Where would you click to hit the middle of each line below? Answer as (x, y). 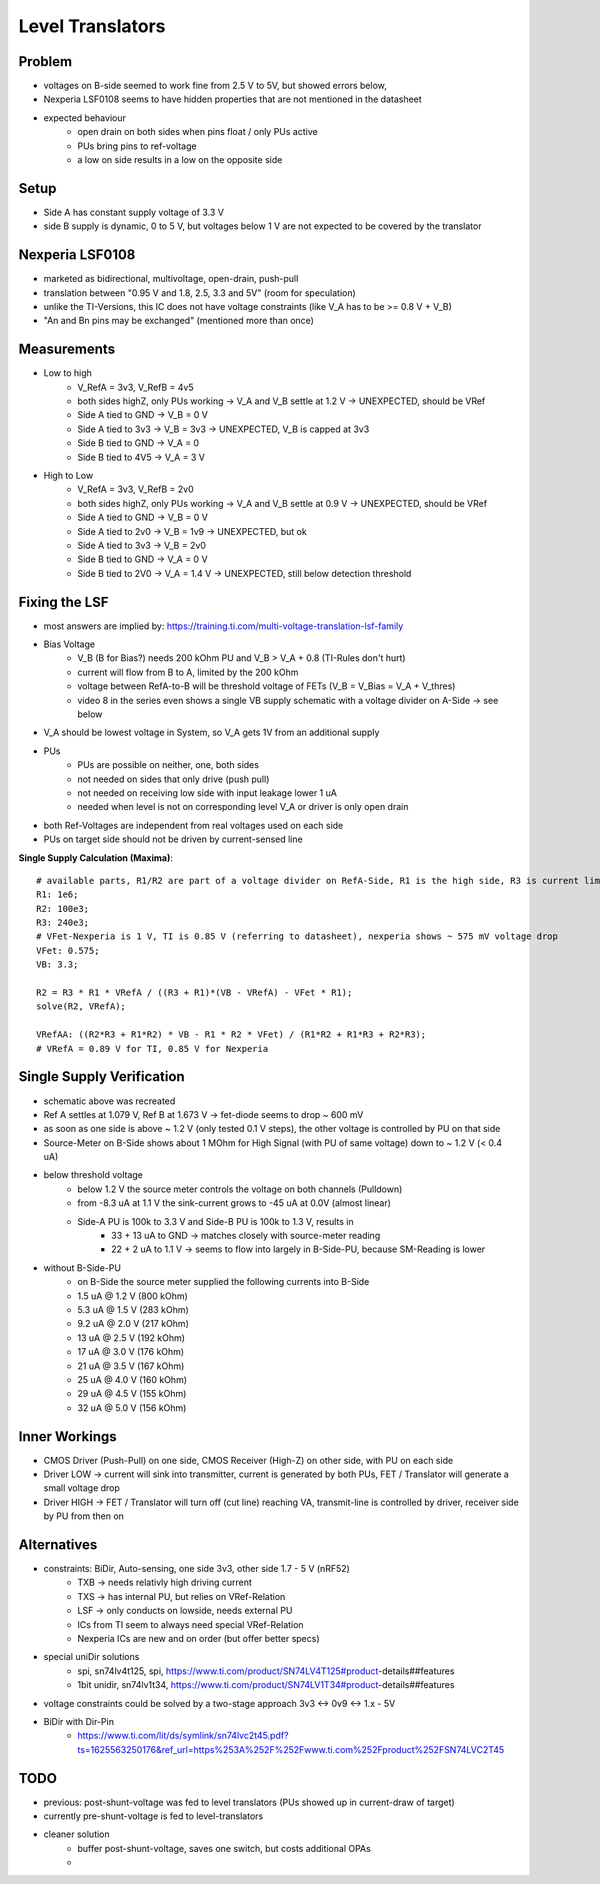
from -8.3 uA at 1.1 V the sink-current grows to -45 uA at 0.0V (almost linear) (234, 1203)
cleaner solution (76, 1834)
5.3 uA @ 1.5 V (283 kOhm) (133, 1309)
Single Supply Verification (101, 1076)
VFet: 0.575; (68, 950)
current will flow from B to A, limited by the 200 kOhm (188, 672)
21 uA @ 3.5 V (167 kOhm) (131, 1366)
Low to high (67, 373)
